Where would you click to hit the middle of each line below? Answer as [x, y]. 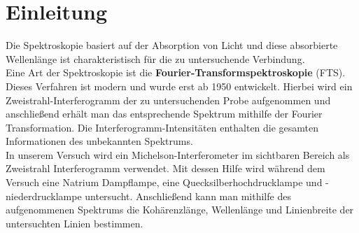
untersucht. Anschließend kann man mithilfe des [188, 196]
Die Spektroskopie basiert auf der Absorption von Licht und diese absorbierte [172, 45]
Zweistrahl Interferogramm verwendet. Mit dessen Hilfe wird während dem [166, 168]
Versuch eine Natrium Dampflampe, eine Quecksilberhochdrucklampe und [164, 182]
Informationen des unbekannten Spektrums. [99, 141]
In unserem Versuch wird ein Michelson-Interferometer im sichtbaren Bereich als [178, 154]
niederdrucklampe [44, 196]
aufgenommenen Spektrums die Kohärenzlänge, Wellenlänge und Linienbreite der [180, 210]
